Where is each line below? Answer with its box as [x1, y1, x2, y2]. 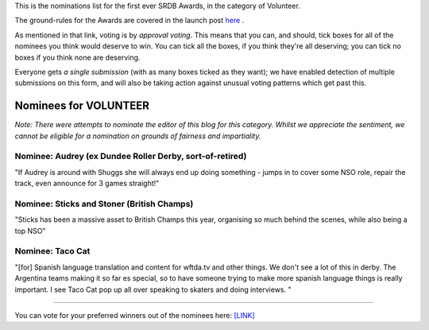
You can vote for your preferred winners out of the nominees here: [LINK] [14, 311, 256, 320]
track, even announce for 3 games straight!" [14, 179, 160, 188]
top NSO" [14, 226, 47, 235]
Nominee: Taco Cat [14, 246, 91, 257]
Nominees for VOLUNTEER [14, 99, 150, 113]
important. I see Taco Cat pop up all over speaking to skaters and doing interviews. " [14, 285, 292, 294]
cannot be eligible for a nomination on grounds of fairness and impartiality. [14, 131, 261, 141]
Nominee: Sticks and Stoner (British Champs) [14, 198, 194, 209]
